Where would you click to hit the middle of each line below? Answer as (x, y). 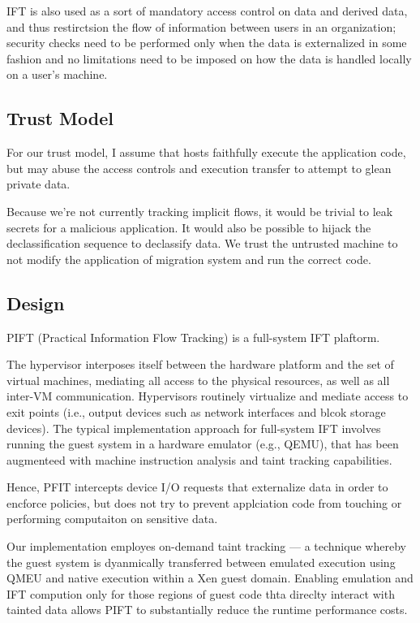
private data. (39, 184)
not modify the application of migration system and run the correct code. (189, 259)
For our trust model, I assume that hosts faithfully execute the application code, (206, 152)
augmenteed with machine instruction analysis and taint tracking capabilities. (199, 459)
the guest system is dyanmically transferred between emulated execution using (201, 562)
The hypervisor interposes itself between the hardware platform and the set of (200, 364)
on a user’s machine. (57, 74)
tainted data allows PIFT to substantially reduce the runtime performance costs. (207, 610)
